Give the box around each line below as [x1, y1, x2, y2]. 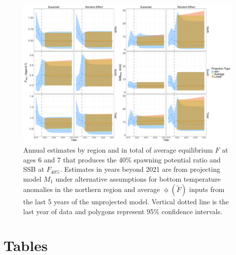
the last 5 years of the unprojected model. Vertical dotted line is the [23, 196, 229, 207]
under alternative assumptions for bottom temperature [55, 173, 221, 184]
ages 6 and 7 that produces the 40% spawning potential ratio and [23, 154, 221, 164]
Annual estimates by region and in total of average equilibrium [23, 144, 213, 155]
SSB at [23, 164, 44, 174]
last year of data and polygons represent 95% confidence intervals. [23, 206, 223, 216]
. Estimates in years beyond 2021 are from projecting [60, 164, 220, 174]
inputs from [189, 184, 225, 194]
